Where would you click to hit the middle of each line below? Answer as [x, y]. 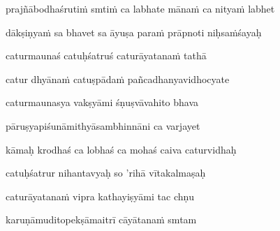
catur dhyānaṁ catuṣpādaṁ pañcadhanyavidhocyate [118, 79]
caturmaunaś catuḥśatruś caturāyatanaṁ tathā [106, 55]
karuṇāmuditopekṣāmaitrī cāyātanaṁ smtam [101, 219]
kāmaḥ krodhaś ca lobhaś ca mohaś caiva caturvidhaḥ [121, 149]
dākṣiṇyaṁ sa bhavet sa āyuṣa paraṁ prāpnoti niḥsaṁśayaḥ [134, 32]
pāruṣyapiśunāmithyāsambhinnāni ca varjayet [103, 125]
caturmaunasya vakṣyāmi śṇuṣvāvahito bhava [102, 102]
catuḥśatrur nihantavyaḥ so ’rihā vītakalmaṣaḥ [106, 173]
